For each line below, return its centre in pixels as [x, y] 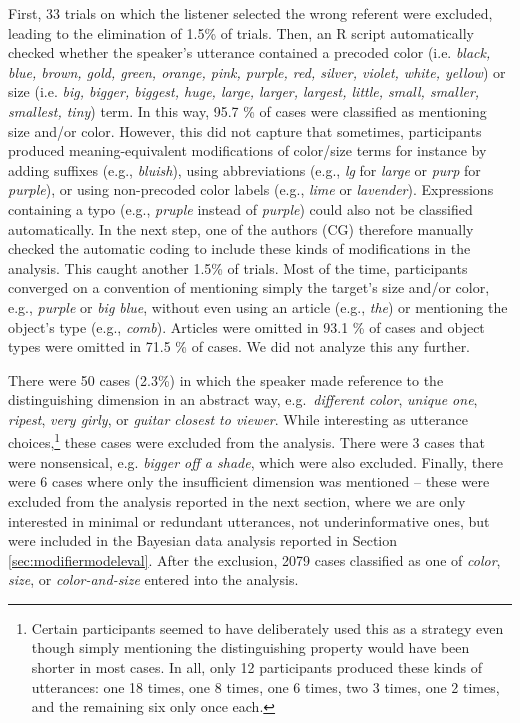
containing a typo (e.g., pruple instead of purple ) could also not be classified [240, 208]
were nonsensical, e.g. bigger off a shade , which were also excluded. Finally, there [256, 461]
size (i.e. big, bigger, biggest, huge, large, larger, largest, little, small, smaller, [244, 91]
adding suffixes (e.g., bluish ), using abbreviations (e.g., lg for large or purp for [244, 169]
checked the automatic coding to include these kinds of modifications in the [239, 248]
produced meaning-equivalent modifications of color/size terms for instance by [247, 150]
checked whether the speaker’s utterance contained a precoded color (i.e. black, [249, 52]
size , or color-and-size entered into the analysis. [153, 579]
